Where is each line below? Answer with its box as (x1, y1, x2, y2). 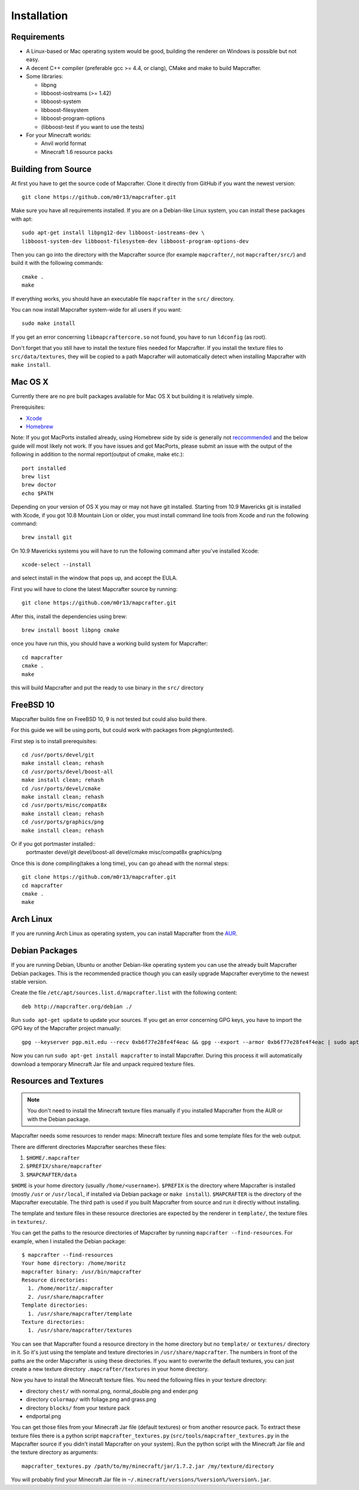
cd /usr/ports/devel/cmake (22, 785, 101, 792)
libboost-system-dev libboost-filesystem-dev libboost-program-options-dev (22, 237, 249, 245)
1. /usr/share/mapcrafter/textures (28, 1327, 133, 1334)
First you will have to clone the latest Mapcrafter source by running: (11, 585, 178, 593)
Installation (11, 9, 68, 22)
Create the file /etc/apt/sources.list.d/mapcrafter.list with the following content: (11, 989, 238, 996)
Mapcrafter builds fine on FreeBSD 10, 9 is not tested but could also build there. (11, 715, 207, 722)
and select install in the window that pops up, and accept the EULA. (11, 574, 178, 581)
